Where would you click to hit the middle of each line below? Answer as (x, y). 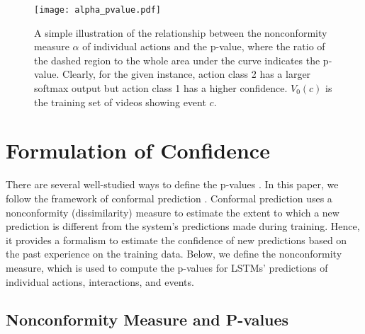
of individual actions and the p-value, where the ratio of (204, 46)
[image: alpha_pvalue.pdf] (97, 10)
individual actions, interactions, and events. (100, 281)
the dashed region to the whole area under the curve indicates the (177, 60)
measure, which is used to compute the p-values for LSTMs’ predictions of (167, 267)
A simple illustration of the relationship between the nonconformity (181, 32)
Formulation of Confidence (138, 150)
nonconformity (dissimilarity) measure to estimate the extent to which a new (173, 212)
